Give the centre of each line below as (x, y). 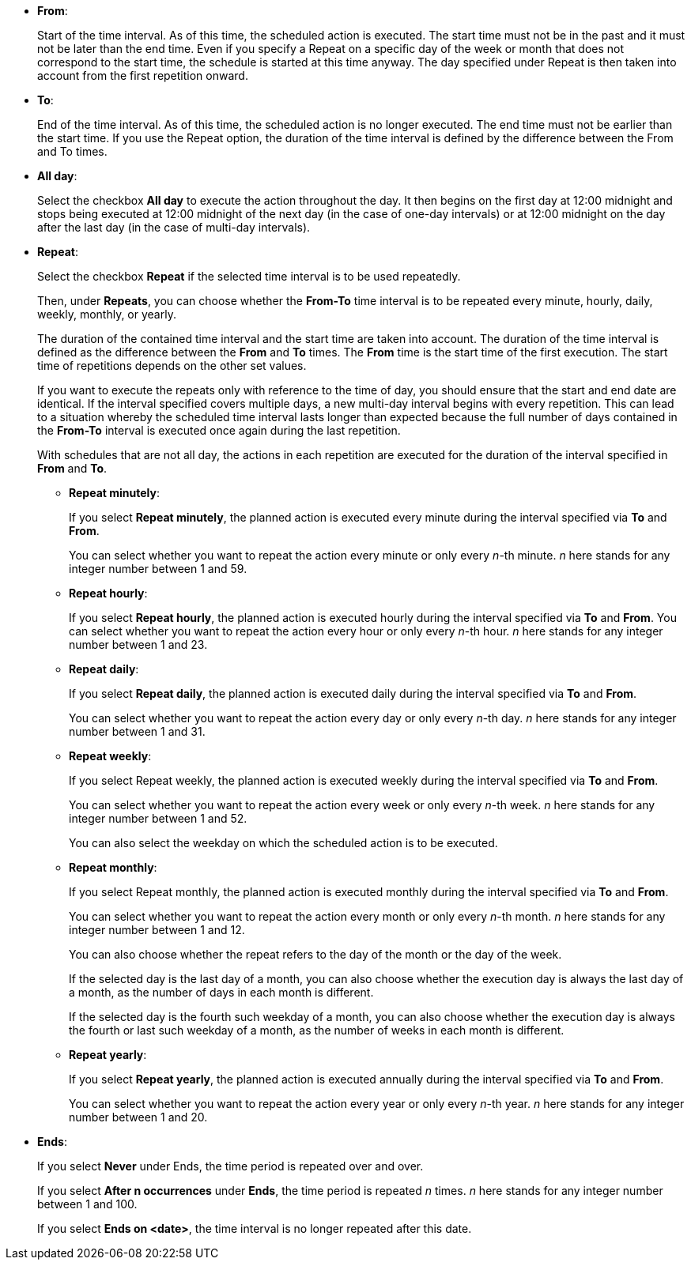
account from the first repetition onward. (143, 75)
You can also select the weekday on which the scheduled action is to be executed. (283, 843)
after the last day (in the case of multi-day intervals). (174, 227)
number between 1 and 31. (137, 731)
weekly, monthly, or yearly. (107, 314)
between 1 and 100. (87, 1204)
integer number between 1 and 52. (158, 818)
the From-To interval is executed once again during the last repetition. (219, 430)
